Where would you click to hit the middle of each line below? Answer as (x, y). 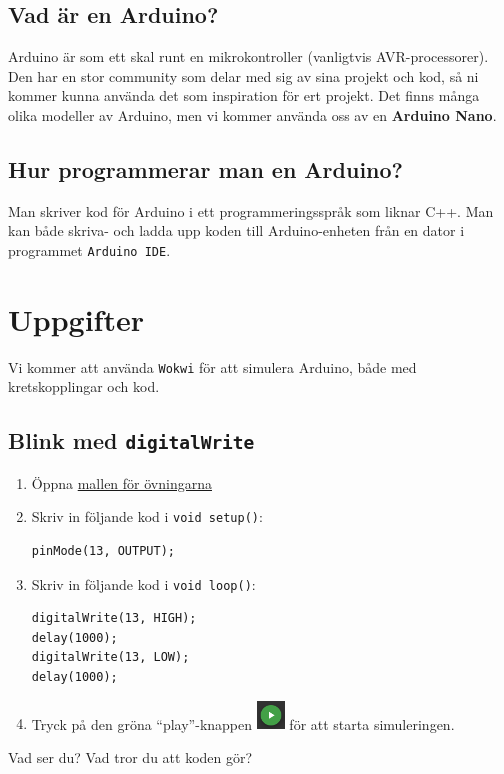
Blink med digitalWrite (131, 440)
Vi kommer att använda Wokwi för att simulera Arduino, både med (212, 366)
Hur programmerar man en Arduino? (206, 168)
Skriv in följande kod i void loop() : (143, 583)
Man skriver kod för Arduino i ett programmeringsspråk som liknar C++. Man (251, 210)
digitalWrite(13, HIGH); (114, 618)
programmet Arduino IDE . (89, 249)
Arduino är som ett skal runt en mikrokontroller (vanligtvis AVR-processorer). (248, 56)
